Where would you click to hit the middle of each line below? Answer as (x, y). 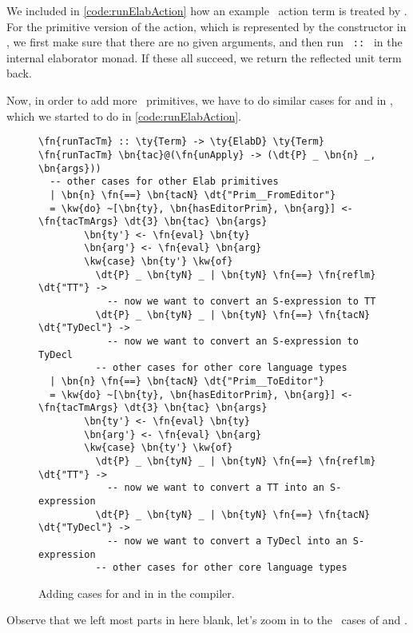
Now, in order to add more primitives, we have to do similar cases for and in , (200, 100)
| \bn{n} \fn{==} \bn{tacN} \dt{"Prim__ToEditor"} (187, 382)
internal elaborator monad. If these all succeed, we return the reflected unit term (204, 57)
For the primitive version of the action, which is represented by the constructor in (206, 26)
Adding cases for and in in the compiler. (137, 593)
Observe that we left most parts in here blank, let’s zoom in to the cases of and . (207, 620)
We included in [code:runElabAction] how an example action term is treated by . (207, 10)
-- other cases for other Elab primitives (164, 182)
